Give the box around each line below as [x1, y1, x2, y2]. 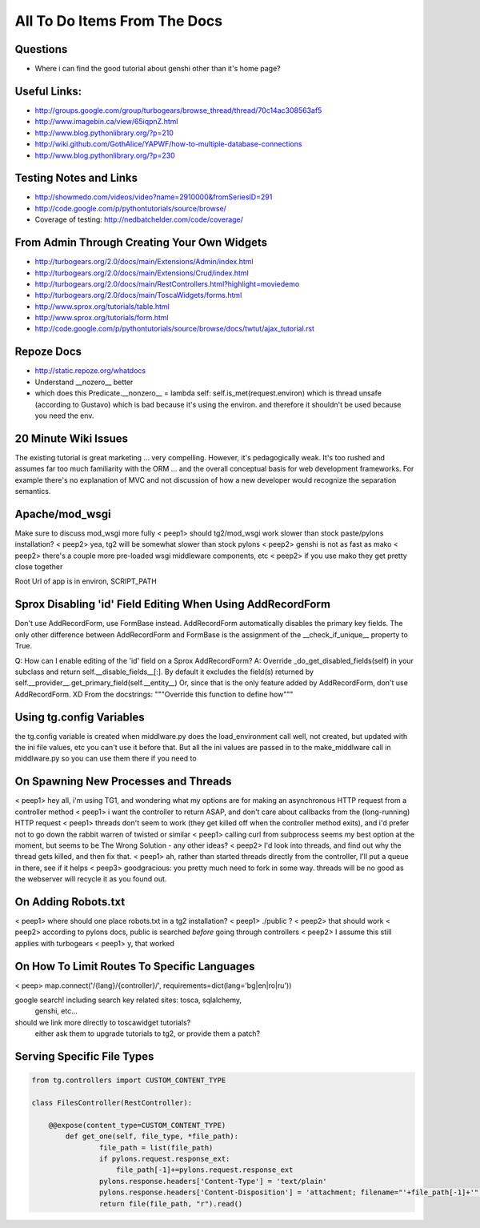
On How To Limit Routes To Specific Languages [14, 959, 255, 973]
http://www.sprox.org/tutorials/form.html [34, 313, 169, 323]
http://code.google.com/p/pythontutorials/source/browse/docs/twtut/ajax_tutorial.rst [34, 324, 315, 334]
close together [14, 562, 63, 572]
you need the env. [34, 411, 94, 420]
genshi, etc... [34, 1006, 78, 1016]
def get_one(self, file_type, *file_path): [65, 1132, 239, 1141]
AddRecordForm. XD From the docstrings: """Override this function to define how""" [14, 689, 294, 699]
